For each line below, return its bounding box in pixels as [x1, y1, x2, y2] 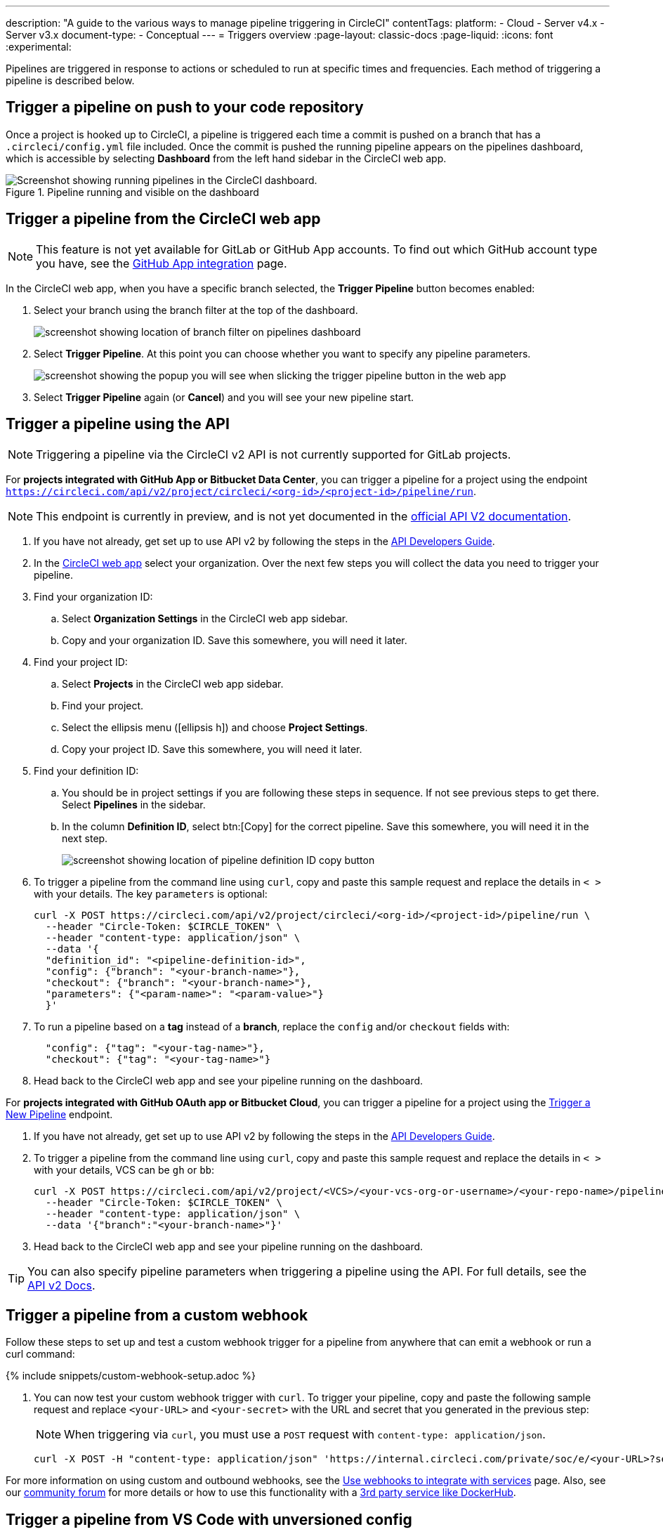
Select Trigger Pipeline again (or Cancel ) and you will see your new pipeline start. [34, 391, 414, 403]
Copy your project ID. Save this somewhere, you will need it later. [62, 742, 362, 755]
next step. [62, 832, 108, 844]
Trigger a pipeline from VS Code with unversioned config [6, 1510, 412, 1528]
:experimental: [6, 41, 72, 53]
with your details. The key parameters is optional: [34, 887, 268, 900]
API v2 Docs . [27, 1278, 96, 1292]
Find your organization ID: [34, 590, 153, 603]
